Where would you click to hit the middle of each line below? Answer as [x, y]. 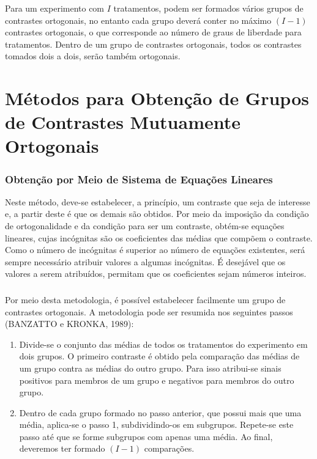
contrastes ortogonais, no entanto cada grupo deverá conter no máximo [138, 20]
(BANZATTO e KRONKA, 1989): [69, 324]
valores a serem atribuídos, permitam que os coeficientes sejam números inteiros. [156, 274]
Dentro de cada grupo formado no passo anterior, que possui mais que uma [160, 412]
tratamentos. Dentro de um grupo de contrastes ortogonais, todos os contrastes [153, 44]
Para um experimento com [55, 8]
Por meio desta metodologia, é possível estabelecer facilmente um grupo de [145, 299]
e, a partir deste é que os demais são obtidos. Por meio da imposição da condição [157, 214]
